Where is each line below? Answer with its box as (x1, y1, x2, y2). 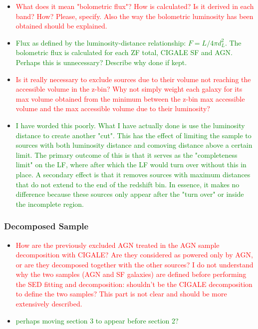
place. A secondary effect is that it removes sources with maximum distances (15, 169, 251, 179)
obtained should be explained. (15, 21, 107, 31)
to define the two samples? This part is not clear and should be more (15, 288, 227, 299)
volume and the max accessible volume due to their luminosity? (15, 103, 210, 114)
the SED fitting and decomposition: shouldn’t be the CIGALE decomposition (15, 278, 253, 289)
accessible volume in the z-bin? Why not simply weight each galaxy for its (15, 84, 243, 94)
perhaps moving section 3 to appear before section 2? (15, 315, 179, 325)
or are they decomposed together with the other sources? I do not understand (15, 259, 254, 269)
